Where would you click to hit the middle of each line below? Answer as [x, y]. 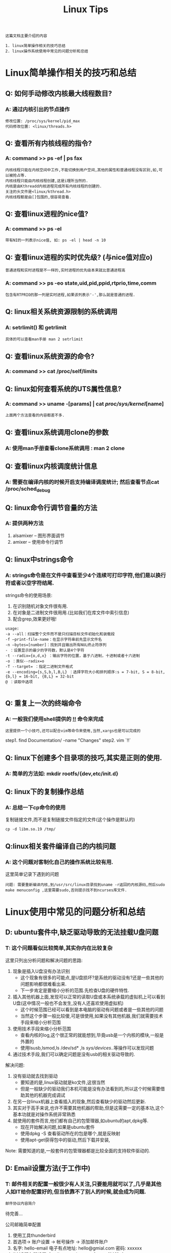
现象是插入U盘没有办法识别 [41, 971]
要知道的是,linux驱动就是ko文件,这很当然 [63, 1082]
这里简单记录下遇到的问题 [32, 874]
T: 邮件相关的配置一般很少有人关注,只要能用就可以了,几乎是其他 [83, 1184]
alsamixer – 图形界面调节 [39, 536]
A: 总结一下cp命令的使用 [35, 807]
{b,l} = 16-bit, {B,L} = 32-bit [40, 676]
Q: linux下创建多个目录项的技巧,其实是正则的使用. [84, 758]
